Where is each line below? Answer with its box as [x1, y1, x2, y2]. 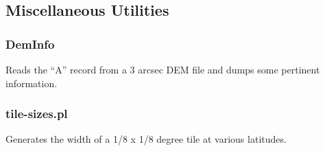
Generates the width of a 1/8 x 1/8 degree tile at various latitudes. [5, 132, 287, 146]
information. [5, 75, 58, 90]
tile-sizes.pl [5, 105, 68, 122]
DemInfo [5, 35, 55, 52]
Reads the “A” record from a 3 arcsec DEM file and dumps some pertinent [5, 62, 320, 76]
